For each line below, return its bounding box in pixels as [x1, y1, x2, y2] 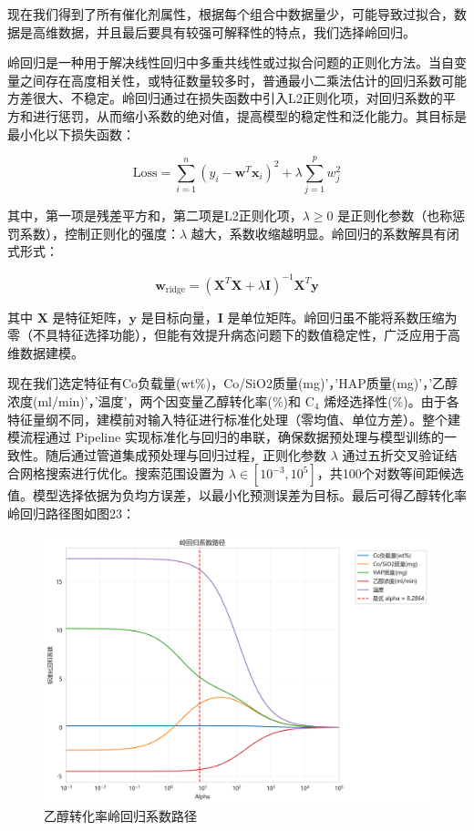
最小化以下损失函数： [7, 124, 135, 143]
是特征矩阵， [52, 307, 129, 326]
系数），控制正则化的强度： [19, 223, 180, 242]
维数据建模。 [7, 343, 84, 362]
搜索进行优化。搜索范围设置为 [45, 464, 224, 483]
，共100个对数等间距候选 [316, 464, 464, 483]
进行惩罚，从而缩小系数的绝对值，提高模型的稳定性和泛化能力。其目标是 [32, 106, 467, 125]
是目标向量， [140, 307, 218, 326]
